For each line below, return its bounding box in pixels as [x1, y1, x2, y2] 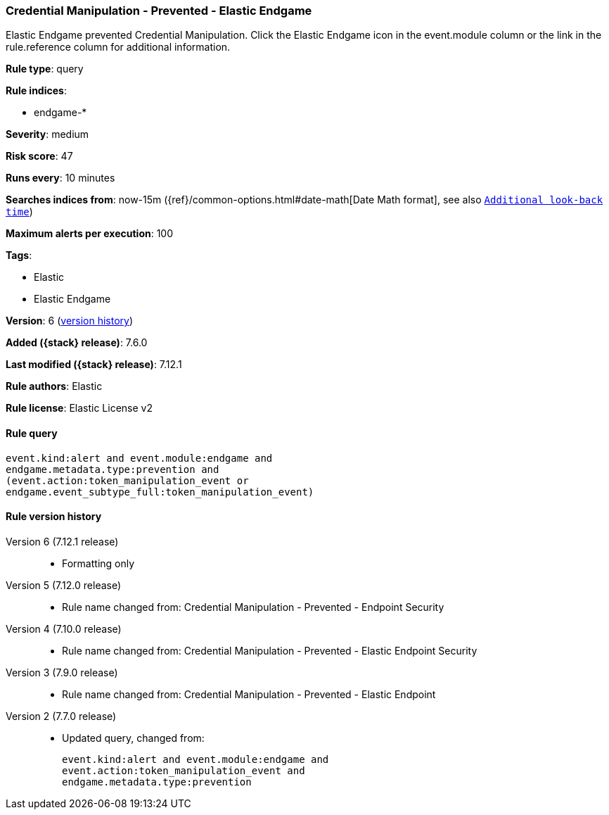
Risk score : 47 [6, 150, 73, 163]
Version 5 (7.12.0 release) [6, 579, 122, 591]
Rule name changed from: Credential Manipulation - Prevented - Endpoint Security [62, 600, 444, 613]
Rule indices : [6, 84, 67, 97]
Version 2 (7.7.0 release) [6, 709, 117, 722]
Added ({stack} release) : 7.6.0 [6, 336, 148, 349]
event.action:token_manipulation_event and [62, 764, 305, 776]
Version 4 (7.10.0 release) [6, 622, 122, 635]
